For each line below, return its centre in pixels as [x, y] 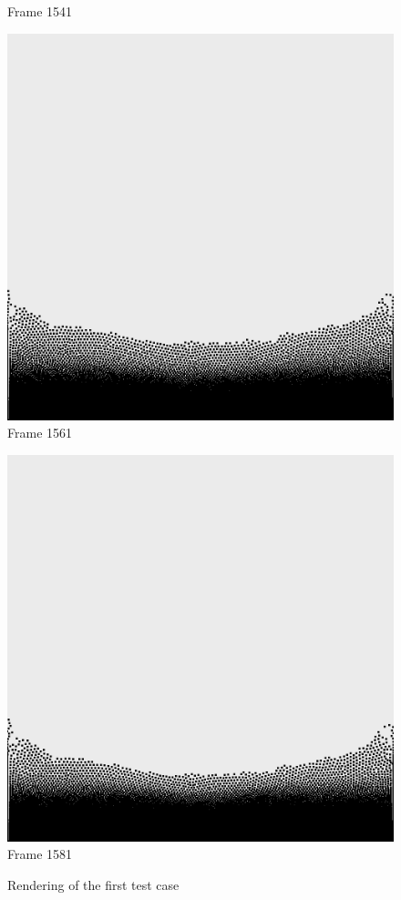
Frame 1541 [40, 11]
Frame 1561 [40, 433]
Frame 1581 [40, 854]
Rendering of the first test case [93, 884]
